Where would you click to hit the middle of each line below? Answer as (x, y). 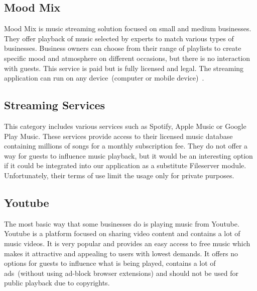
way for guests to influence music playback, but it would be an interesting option (128, 155)
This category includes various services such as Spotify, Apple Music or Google (125, 126)
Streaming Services (55, 105)
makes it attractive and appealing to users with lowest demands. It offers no (121, 253)
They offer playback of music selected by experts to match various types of (119, 38)
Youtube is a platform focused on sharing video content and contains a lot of (122, 233)
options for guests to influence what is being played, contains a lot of (110, 263)
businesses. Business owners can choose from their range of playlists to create (123, 48)
